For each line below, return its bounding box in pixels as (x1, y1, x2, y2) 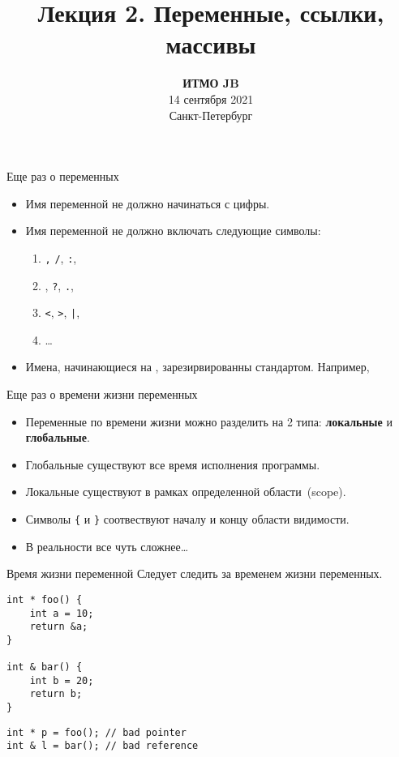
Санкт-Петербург (169, 106, 253, 123)
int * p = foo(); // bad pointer (6, 726, 187, 738)
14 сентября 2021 (168, 90, 254, 107)
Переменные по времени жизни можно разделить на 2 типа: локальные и (25, 413, 393, 430)
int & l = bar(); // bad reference (6, 740, 199, 752)
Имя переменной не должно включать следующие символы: (25, 222, 321, 239)
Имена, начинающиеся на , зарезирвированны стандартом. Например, (25, 358, 370, 375)
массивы (165, 28, 256, 61)
